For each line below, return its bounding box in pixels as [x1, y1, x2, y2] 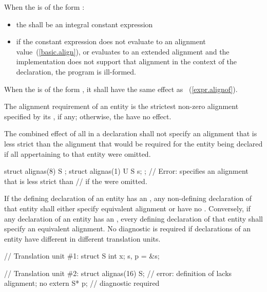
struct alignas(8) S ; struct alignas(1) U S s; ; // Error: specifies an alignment [4, 166, 249, 176]
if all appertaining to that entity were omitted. [4, 148, 151, 159]
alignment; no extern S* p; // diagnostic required [4, 278, 160, 288]
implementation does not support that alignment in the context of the [16, 56, 237, 67]
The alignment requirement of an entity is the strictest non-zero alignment [4, 101, 239, 112]
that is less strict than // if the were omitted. [4, 175, 147, 186]
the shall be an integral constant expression [16, 19, 153, 29]
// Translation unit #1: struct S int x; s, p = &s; [4, 250, 160, 261]
